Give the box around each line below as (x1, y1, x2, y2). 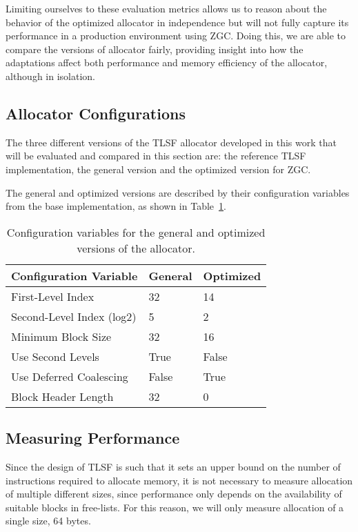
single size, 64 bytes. (6, 513, 91, 528)
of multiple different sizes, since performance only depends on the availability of (6, 486, 342, 501)
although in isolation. (6, 68, 96, 83)
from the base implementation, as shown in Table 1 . (6, 199, 226, 213)
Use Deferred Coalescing (11, 368, 128, 384)
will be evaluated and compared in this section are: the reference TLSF (6, 148, 306, 163)
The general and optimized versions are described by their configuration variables (6, 185, 350, 199)
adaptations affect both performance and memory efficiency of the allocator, (6, 55, 328, 70)
